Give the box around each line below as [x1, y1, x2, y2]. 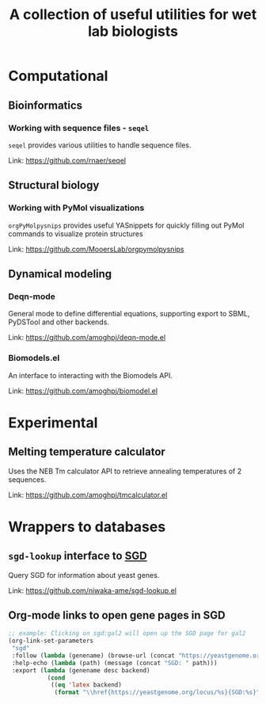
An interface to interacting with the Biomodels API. [8, 370, 173, 380]
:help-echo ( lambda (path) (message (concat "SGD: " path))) [11, 659, 218, 667]
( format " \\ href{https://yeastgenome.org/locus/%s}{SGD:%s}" [54, 688, 260, 697]
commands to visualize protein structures [8, 228, 144, 239]
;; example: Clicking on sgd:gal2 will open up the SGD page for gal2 [8, 629, 246, 637]
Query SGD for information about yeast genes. [8, 570, 160, 580]
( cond [47, 674, 66, 682]
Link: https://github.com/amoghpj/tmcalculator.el [8, 490, 168, 499]
